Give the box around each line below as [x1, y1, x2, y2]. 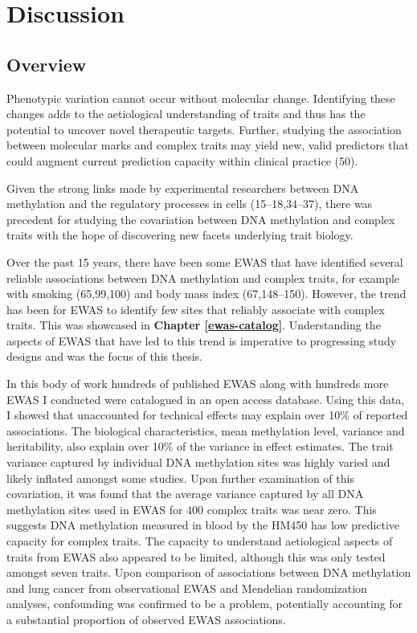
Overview [6, 51, 87, 76]
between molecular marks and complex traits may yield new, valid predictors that [6, 137, 409, 153]
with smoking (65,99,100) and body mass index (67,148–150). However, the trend [6, 285, 407, 302]
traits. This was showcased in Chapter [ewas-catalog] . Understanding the [6, 316, 381, 333]
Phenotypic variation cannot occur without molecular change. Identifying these [6, 89, 395, 106]
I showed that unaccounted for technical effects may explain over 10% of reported [6, 406, 408, 423]
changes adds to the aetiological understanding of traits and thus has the [6, 105, 366, 122]
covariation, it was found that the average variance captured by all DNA [6, 485, 364, 502]
